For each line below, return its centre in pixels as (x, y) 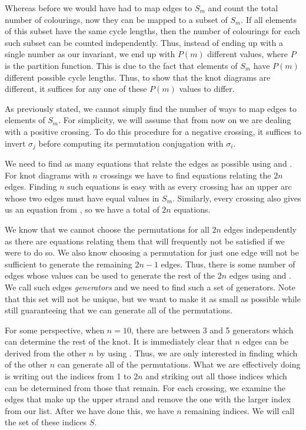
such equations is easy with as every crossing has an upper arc (179, 186)
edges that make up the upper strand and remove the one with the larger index (148, 399)
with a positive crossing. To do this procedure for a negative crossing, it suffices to (153, 131)
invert (15, 143)
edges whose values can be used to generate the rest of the (110, 275)
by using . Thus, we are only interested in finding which (197, 353)
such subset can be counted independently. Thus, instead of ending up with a (144, 42)
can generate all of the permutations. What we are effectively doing (179, 364)
